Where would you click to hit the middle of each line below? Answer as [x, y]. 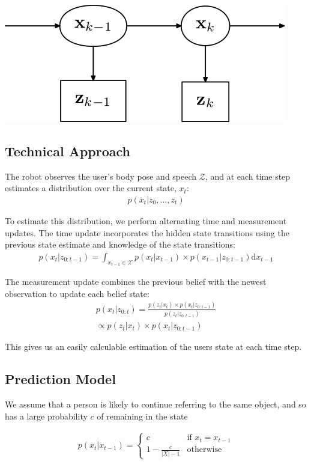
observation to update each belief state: [77, 293]
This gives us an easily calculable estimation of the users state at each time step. [153, 346]
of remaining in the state [142, 416]
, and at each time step [248, 176]
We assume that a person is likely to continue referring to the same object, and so [155, 404]
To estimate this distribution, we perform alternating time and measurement [146, 221]
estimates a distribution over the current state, [91, 188]
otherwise [204, 450]
